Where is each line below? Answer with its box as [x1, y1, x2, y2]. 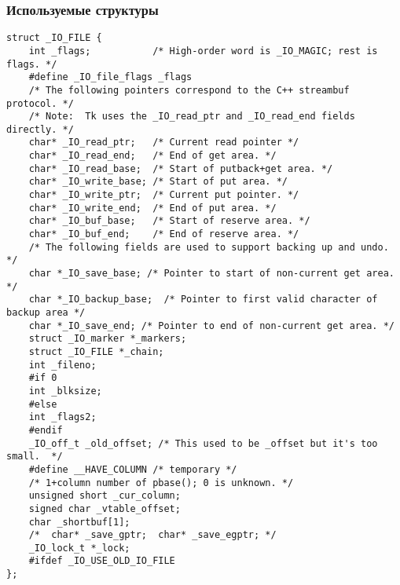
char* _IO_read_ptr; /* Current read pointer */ [28, 137, 299, 148]
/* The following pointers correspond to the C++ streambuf [28, 84, 350, 96]
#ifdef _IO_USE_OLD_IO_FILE [28, 555, 175, 567]
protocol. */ [6, 97, 74, 109]
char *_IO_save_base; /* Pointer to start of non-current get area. [28, 268, 394, 280]
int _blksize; [28, 385, 102, 397]
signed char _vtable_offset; [28, 503, 181, 514]
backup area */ [6, 307, 86, 318]
